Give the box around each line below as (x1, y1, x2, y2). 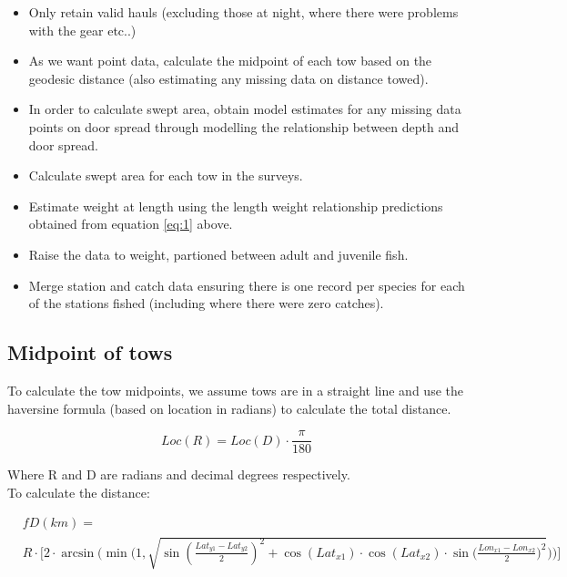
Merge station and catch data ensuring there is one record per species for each (28, 275, 465, 294)
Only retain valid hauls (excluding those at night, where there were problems (28, 3, 459, 21)
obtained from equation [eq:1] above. (28, 214, 233, 233)
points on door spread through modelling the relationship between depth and (28, 117, 459, 136)
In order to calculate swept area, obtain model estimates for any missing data (28, 99, 461, 118)
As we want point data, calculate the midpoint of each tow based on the (28, 51, 432, 70)
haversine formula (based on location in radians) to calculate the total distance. (7, 398, 451, 417)
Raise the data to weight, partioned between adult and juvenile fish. (28, 244, 409, 263)
